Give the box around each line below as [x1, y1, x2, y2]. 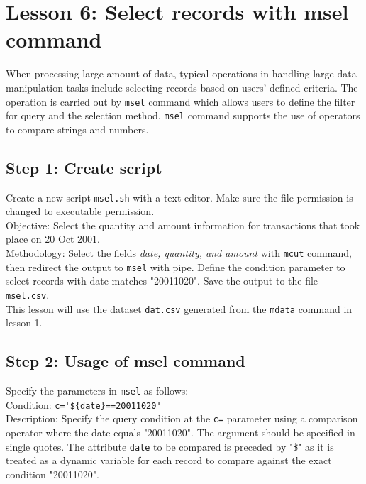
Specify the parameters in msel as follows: [6, 383, 189, 398]
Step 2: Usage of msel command [6, 350, 245, 372]
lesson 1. [6, 315, 43, 330]
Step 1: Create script [6, 156, 162, 178]
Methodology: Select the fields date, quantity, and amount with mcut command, [6, 246, 352, 260]
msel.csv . [6, 287, 50, 302]
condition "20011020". [6, 466, 99, 481]
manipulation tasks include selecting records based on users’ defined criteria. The [6, 79, 358, 94]
